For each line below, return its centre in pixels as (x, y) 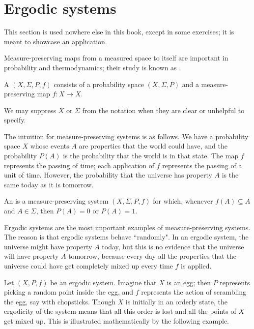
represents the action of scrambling (194, 292)
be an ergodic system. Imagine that (103, 282)
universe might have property (48, 246)
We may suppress (30, 110)
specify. (15, 120)
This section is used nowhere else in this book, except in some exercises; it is (119, 32)
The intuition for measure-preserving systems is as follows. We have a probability (126, 136)
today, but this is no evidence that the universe (173, 246)
